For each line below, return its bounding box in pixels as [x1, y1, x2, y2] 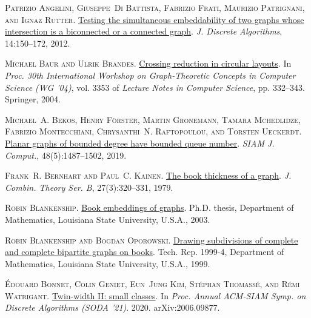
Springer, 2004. [5, 93, 61, 105]
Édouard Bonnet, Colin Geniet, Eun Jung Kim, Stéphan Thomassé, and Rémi [5, 277, 300, 290]
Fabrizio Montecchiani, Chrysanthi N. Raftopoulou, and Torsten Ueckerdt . [5, 125, 302, 137]
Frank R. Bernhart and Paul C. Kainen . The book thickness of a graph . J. [5, 169, 292, 182]
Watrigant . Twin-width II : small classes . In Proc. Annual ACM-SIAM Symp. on [5, 289, 306, 302]
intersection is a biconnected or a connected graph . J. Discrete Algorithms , [5, 25, 283, 38]
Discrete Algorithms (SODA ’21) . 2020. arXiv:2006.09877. [5, 301, 220, 314]
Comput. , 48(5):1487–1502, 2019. [5, 148, 127, 161]
